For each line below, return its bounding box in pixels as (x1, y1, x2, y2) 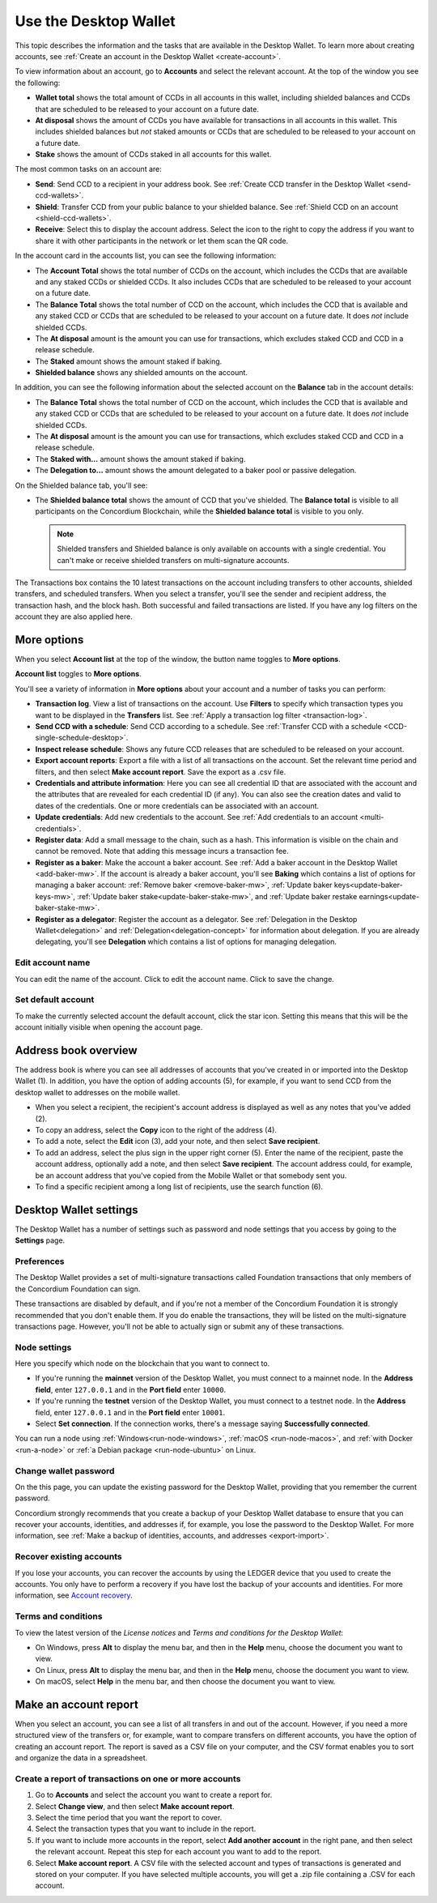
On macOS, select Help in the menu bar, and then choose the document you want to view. (35, 1677, 336, 1687)
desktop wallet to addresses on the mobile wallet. (15, 1087, 180, 1097)
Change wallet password (15, 1465, 115, 1476)
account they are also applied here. (15, 612, 133, 621)
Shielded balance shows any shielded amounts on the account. (35, 368, 248, 378)
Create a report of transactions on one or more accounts (15, 1773, 241, 1784)
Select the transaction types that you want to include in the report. (35, 1824, 257, 1834)
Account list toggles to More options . (15, 669, 142, 679)
